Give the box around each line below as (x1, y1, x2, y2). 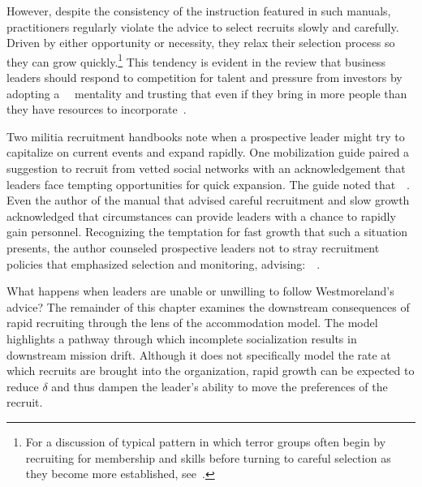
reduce (6, 377, 39, 394)
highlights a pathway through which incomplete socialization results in (6, 330, 357, 347)
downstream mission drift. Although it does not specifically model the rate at (6, 346, 391, 363)
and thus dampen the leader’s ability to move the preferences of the (51, 377, 388, 394)
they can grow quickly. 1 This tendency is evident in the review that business (6, 50, 386, 70)
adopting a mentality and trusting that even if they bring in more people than (6, 84, 407, 101)
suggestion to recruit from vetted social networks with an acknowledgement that (6, 160, 406, 176)
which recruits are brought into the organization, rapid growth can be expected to (6, 362, 415, 379)
